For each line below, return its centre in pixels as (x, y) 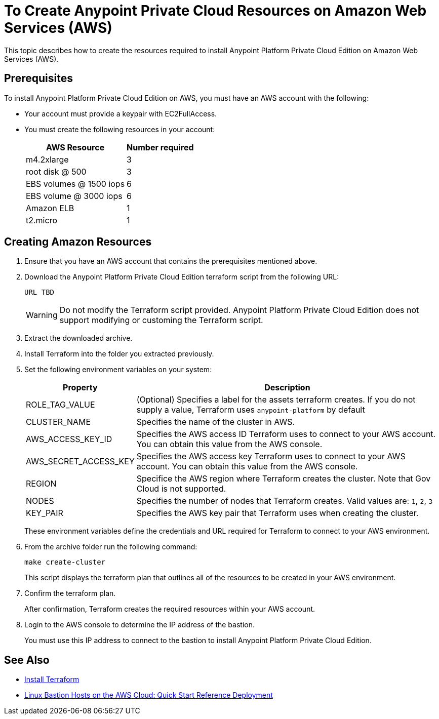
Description (287, 388)
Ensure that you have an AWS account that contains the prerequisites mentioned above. (171, 261)
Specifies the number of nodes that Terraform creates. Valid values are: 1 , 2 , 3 (285, 501)
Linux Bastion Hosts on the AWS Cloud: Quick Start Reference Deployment (149, 695)
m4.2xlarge (47, 159)
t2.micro (42, 220)
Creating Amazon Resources (78, 242)
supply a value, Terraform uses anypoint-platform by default (251, 410)
